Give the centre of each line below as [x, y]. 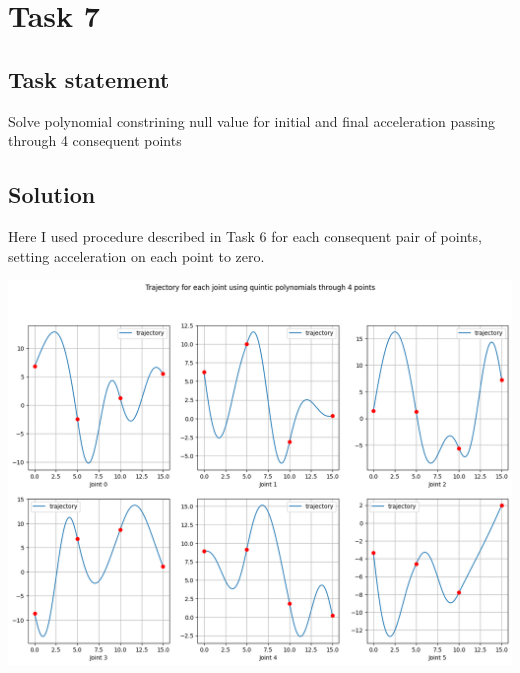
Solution [52, 194]
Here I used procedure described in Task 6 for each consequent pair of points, [245, 235]
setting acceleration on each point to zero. [136, 255]
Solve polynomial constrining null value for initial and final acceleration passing [251, 120]
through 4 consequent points [95, 140]
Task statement [89, 78]
